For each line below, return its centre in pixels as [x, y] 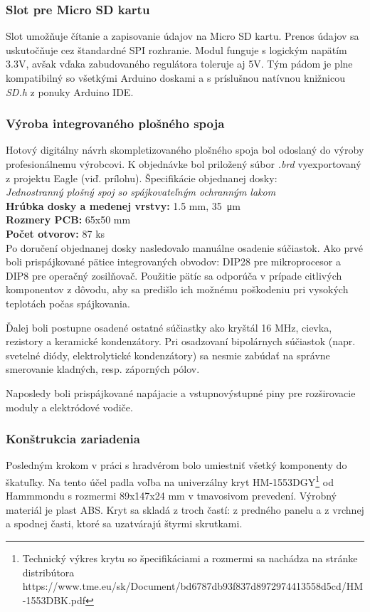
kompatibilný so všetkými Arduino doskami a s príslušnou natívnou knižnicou [175, 78]
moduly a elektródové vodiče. [69, 407]
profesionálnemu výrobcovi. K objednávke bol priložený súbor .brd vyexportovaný [184, 164]
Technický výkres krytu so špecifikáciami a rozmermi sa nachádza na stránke [190, 558]
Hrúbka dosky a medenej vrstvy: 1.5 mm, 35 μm [123, 205]
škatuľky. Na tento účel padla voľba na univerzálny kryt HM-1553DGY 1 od [170, 480]
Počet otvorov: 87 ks [55, 233]
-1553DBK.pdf [54, 600]
